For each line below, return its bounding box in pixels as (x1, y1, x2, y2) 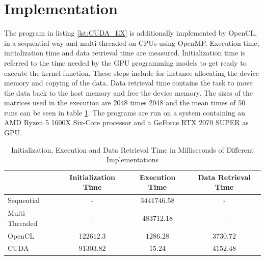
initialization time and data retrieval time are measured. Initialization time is (4, 47, 246, 58)
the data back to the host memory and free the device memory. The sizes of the (4, 87, 253, 98)
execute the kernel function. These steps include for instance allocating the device (4, 67, 259, 78)
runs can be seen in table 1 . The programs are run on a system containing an (4, 107, 246, 118)
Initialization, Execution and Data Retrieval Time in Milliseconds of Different (11, 144, 254, 155)
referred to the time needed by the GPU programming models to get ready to (4, 57, 247, 68)
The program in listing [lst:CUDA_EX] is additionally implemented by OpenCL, (4, 27, 257, 38)
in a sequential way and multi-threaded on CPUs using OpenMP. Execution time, (4, 37, 259, 48)
